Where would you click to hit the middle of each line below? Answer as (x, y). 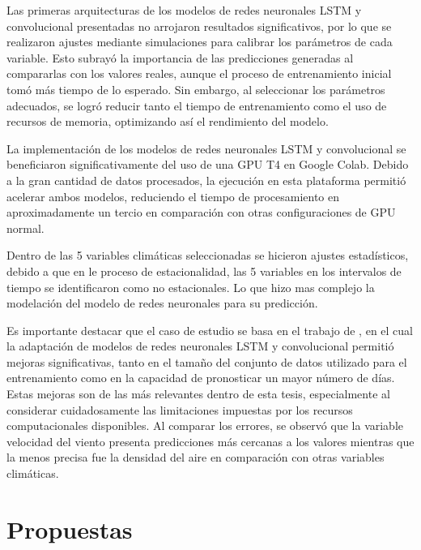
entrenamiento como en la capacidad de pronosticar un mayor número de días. (201, 378)
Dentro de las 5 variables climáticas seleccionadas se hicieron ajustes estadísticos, (208, 255)
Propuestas (70, 529)
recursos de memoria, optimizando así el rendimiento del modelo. (168, 121)
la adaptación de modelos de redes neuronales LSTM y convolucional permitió (200, 346)
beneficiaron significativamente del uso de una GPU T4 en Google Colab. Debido (208, 164)
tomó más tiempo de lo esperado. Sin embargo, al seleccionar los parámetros (196, 89)
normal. (26, 228)
